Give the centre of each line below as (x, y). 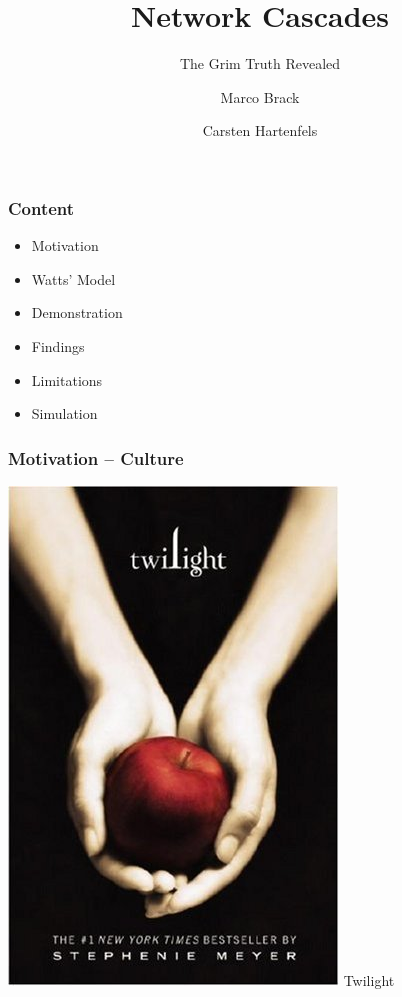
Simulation (64, 413)
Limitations (67, 379)
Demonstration (77, 312)
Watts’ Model (73, 278)
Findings (58, 345)
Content (41, 207)
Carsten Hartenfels (260, 130)
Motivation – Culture (96, 457)
